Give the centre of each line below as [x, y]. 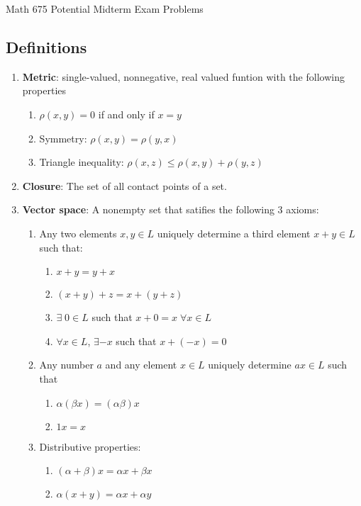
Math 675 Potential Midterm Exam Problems [105, 9]
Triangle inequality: [82, 162]
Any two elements [78, 233]
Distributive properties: [90, 446]
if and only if [126, 114]
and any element [141, 365]
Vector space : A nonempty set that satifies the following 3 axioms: [171, 209]
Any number [66, 365]
